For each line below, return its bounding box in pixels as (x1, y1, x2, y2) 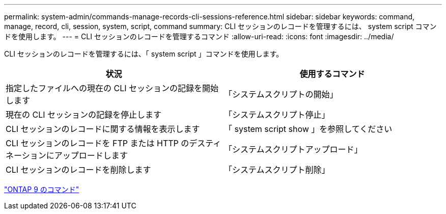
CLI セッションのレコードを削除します (6, 165, 151, 175)
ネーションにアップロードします (6, 150, 128, 160)
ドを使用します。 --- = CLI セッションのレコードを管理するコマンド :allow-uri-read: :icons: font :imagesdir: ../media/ (4, 32, 394, 41)
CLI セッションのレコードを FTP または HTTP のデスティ (6, 138, 221, 148)
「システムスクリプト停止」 (224, 110, 330, 120)
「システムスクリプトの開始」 (224, 89, 338, 99)
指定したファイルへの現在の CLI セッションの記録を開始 (6, 83, 219, 93)
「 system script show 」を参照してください (224, 124, 393, 134)
